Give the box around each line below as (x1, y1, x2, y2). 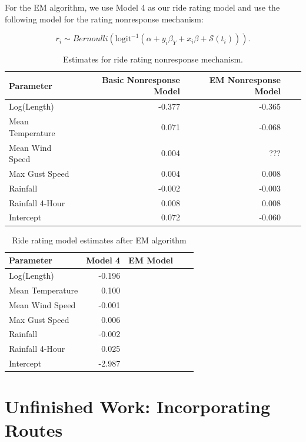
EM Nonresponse (209, 73, 281, 85)
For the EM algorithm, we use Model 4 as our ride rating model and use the (5, 1, 280, 13)
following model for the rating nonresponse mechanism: (5, 12, 204, 25)
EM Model (128, 254, 173, 266)
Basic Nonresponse (102, 73, 180, 85)
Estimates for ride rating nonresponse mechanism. (62, 53, 243, 65)
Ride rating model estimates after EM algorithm (12, 233, 187, 246)
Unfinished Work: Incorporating (5, 394, 271, 418)
